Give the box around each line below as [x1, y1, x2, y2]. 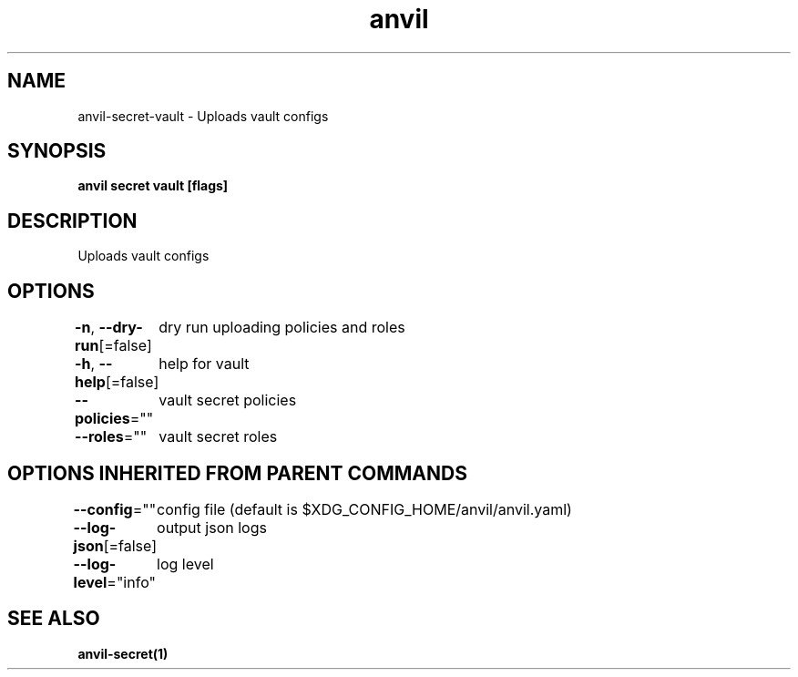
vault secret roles [159, 427, 278, 446]
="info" [107, 572, 156, 591]
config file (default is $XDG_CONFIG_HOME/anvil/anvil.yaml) [157, 499, 572, 518]
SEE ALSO [7, 607, 100, 631]
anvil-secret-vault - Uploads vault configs [77, 108, 329, 124]
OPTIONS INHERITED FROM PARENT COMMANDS [7, 461, 467, 485]
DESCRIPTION [7, 209, 138, 232]
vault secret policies [159, 391, 297, 410]
